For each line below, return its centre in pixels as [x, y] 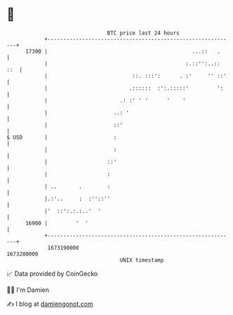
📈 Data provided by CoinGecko [52, 274]
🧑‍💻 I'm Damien [28, 290]
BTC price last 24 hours [143, 33]
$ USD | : [62, 137]
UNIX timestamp [142, 260]
